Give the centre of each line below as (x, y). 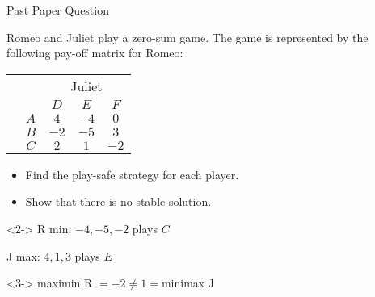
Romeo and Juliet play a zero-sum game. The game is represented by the (187, 37)
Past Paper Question (58, 10)
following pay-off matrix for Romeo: (95, 53)
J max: (23, 255)
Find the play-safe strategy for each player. (132, 174)
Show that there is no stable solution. (118, 201)
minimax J (188, 283)
